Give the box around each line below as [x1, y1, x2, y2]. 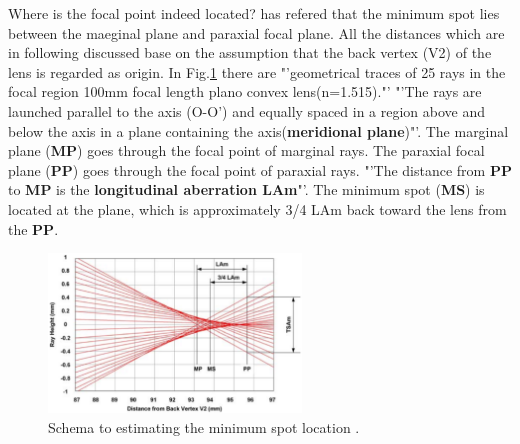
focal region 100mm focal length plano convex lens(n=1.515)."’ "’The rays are [8, 81, 482, 102]
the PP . [8, 218, 59, 239]
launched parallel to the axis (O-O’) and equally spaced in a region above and [8, 100, 486, 121]
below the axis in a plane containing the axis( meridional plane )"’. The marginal [8, 120, 509, 141]
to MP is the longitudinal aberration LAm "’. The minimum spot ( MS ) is [8, 179, 485, 200]
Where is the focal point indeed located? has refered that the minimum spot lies [8, 3, 500, 23]
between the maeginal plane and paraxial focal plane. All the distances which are [8, 22, 505, 43]
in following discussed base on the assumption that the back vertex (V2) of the [8, 42, 492, 63]
